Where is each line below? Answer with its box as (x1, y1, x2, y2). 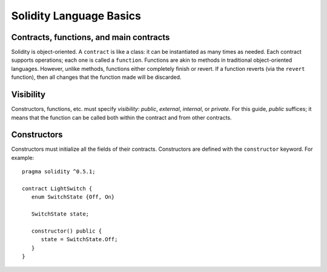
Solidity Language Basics (11, 9, 142, 22)
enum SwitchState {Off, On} (31, 194, 115, 201)
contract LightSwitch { (22, 185, 93, 192)
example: (11, 154, 35, 161)
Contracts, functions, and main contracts (11, 32, 170, 42)
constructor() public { (31, 227, 102, 234)
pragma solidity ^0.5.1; (22, 168, 96, 175)
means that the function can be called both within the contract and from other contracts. (11, 114, 233, 121)
